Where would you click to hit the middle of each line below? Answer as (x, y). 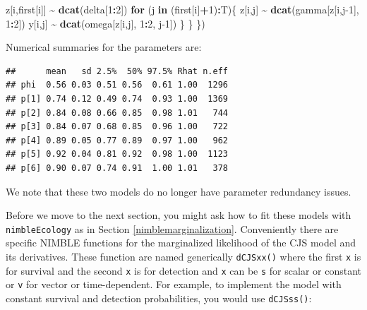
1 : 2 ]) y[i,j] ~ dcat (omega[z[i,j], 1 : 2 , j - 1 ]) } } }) (106, 23)
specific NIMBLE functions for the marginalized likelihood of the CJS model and (181, 243)
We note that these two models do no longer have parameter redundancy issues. (179, 191)
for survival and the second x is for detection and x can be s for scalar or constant (183, 270)
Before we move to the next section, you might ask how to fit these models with (179, 215)
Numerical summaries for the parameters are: (104, 47)
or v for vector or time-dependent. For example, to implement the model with (174, 284)
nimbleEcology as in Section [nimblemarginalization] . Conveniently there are (172, 228)
